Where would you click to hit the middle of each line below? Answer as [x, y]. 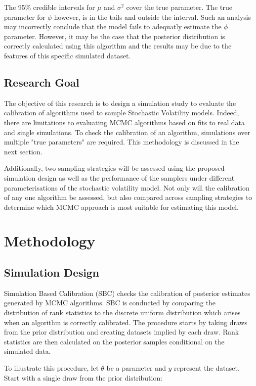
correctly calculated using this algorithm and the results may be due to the [118, 46]
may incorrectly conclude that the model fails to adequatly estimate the [113, 26]
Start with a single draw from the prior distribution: [83, 377]
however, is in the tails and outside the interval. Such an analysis [152, 17]
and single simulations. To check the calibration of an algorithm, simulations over [127, 132]
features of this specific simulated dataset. [67, 55]
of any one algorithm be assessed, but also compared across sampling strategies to [128, 197]
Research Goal [42, 82]
